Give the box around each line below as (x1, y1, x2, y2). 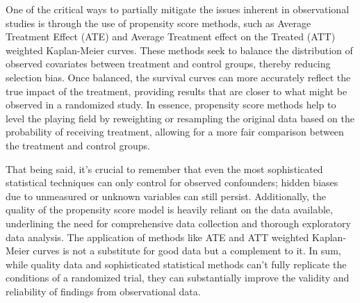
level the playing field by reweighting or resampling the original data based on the (6, 110, 354, 125)
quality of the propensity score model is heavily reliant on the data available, (6, 202, 333, 217)
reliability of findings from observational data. (6, 284, 201, 298)
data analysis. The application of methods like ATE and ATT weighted (6, 229, 309, 244)
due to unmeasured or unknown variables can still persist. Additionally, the (6, 188, 327, 203)
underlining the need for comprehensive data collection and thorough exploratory (6, 215, 351, 230)
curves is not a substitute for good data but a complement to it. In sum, (33, 243, 341, 258)
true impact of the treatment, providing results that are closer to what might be (6, 83, 347, 98)
